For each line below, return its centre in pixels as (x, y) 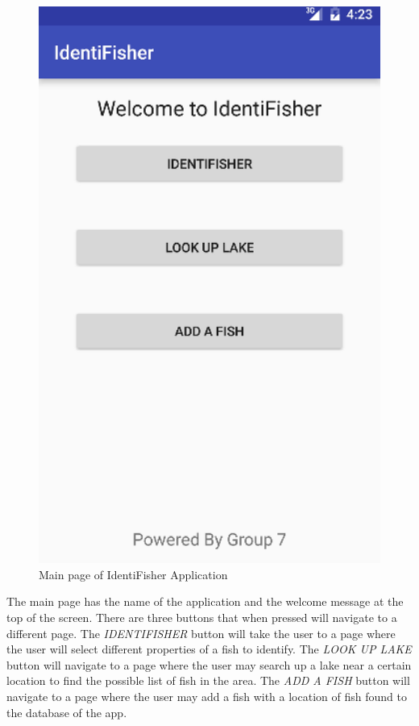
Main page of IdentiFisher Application (133, 574)
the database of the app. (67, 712)
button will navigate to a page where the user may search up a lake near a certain (209, 664)
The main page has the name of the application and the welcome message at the (205, 601)
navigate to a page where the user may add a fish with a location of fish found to (207, 696)
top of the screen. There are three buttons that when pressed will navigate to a (202, 618)
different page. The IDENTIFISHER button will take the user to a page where (201, 633)
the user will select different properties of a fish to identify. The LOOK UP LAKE (209, 649)
